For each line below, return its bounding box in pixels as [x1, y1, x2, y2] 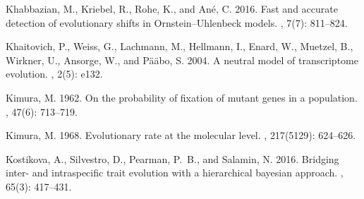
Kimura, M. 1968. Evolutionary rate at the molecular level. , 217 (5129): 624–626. [6, 128, 356, 143]
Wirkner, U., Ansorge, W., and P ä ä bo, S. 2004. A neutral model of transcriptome [6, 52, 358, 67]
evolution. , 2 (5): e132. [6, 66, 103, 81]
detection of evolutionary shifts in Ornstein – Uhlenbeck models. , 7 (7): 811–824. [6, 15, 348, 30]
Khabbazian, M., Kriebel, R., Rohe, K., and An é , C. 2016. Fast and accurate [6, 1, 338, 16]
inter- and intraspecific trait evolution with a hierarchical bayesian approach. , [6, 165, 344, 180]
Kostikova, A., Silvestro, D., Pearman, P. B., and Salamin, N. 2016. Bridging [6, 151, 339, 166]
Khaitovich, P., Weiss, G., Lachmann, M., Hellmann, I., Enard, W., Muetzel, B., [6, 39, 353, 54]
